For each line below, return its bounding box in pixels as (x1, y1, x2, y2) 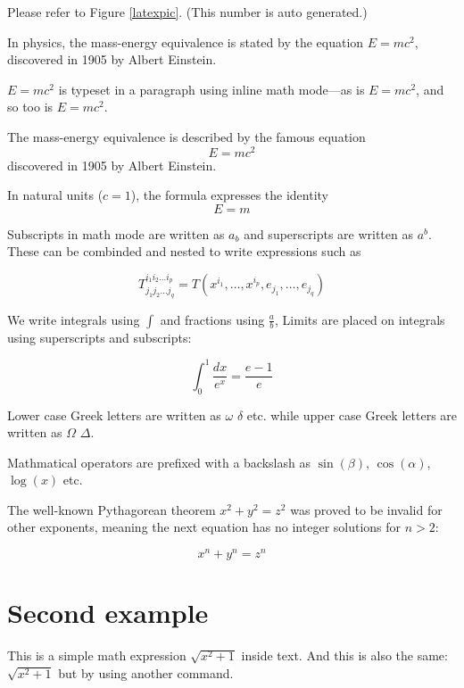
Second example (7, 594, 209, 631)
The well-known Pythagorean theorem (7, 500, 216, 518)
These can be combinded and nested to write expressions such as (7, 242, 361, 261)
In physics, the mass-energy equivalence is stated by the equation (7, 32, 364, 51)
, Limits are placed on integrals (275, 310, 445, 328)
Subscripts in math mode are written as (7, 224, 225, 243)
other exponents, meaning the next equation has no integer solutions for (7, 518, 402, 536)
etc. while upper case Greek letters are (246, 405, 458, 424)
